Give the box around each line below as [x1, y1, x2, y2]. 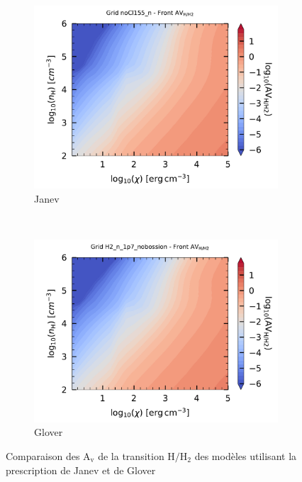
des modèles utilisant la [194, 448, 297, 463]
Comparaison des [6, 448, 80, 463]
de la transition [98, 448, 164, 463]
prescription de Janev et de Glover [6, 462, 156, 477]
